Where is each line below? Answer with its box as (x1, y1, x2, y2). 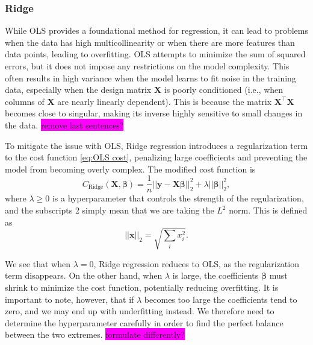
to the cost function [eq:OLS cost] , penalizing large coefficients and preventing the (5, 151, 308, 163)
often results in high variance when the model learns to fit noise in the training (5, 71, 296, 84)
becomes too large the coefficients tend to (144, 293, 297, 305)
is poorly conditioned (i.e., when (164, 83, 284, 96)
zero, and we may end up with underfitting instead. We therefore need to (5, 305, 274, 317)
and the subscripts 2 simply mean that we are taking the (5, 204, 214, 216)
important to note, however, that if (5, 293, 134, 305)
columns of (5, 95, 45, 107)
